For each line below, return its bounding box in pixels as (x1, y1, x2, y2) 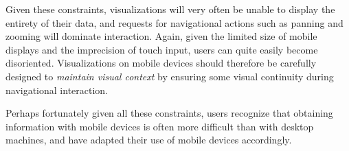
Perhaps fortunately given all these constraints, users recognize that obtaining (5, 106, 333, 120)
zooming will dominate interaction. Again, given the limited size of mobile (5, 29, 317, 43)
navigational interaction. (5, 82, 109, 97)
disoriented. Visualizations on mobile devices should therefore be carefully (5, 56, 317, 70)
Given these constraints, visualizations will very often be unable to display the (5, 2, 335, 16)
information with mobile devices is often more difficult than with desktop (5, 119, 314, 133)
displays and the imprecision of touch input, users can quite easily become (5, 42, 318, 56)
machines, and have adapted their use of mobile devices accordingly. (5, 132, 292, 147)
